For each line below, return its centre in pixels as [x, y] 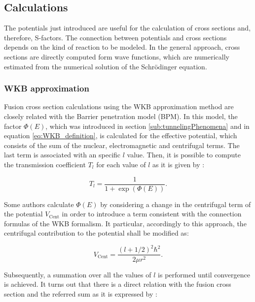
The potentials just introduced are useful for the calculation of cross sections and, [127, 28]
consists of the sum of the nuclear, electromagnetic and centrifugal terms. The [122, 145]
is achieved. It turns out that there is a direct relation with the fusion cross [118, 284]
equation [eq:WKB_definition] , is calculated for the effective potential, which [121, 136]
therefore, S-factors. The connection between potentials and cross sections [115, 37]
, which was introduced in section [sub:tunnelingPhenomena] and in [147, 126]
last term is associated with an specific [62, 155]
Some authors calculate [39, 204]
